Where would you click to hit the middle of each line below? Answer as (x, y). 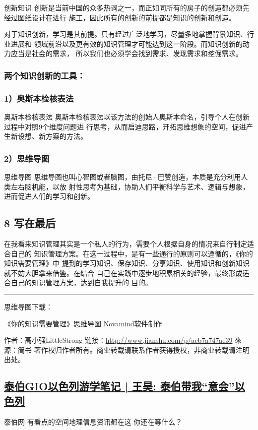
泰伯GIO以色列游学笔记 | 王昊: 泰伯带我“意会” (119, 386)
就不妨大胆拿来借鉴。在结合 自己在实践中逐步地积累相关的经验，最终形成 (123, 273)
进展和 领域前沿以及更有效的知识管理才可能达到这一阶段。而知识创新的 (127, 43)
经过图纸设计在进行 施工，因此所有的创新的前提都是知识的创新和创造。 (120, 17)
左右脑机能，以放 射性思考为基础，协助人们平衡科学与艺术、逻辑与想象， (130, 186)
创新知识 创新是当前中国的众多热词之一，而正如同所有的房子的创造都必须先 (127, 7)
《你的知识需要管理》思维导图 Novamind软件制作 (83, 323)
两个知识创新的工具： (45, 75)
